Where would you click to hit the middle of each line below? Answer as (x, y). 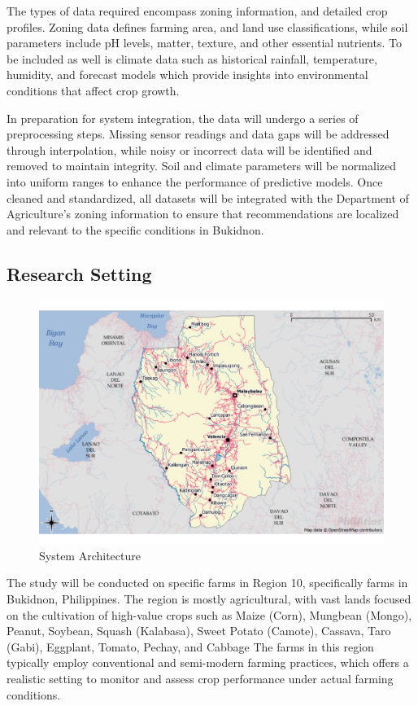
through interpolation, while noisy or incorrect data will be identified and (189, 149)
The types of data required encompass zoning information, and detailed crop (197, 11)
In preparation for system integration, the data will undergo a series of (183, 118)
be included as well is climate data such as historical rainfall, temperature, (192, 58)
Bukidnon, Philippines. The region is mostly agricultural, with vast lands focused (209, 598)
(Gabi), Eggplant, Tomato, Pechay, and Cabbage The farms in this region (190, 646)
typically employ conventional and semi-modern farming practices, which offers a (208, 662)
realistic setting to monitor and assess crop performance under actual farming (200, 678)
